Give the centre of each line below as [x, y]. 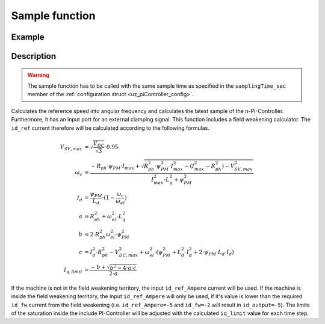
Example [28, 37]
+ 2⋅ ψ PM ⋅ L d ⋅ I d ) [214, 252]
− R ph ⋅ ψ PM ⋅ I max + [116, 167]
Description [34, 56]
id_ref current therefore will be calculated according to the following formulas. [110, 128]
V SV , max [71, 147]
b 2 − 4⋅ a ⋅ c [123, 267]
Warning [38, 75]
